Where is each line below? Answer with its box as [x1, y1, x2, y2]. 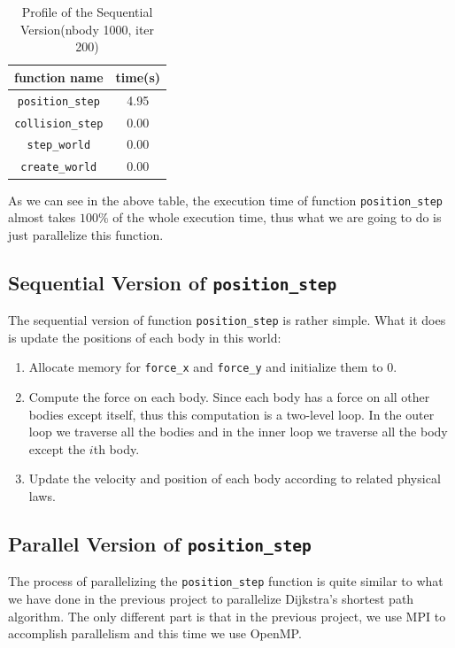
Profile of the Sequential [21, 3, 153, 20]
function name [14, 67, 104, 86]
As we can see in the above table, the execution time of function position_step [8, 190, 443, 209]
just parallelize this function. [8, 225, 164, 243]
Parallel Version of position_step [8, 529, 312, 557]
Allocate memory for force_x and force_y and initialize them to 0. [28, 358, 397, 376]
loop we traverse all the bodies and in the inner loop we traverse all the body [28, 422, 448, 441]
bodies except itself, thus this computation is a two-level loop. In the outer [28, 405, 435, 423]
